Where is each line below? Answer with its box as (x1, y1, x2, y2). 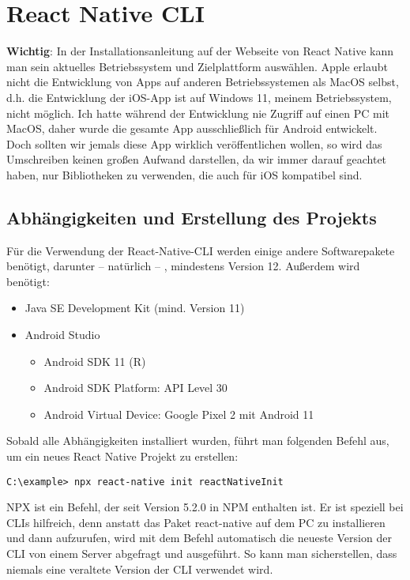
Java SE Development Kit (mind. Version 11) (24, 299, 245, 316)
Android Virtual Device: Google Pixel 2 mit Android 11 (43, 405, 314, 422)
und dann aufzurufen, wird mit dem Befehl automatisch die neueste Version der (6, 529, 392, 546)
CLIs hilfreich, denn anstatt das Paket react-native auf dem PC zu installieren (6, 514, 386, 530)
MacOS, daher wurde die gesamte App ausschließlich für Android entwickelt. (6, 120, 378, 137)
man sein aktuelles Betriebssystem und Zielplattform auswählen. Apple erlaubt (6, 58, 388, 74)
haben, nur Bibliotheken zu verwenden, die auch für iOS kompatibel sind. (6, 166, 363, 183)
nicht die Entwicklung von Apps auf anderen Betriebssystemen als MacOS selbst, (6, 73, 399, 90)
